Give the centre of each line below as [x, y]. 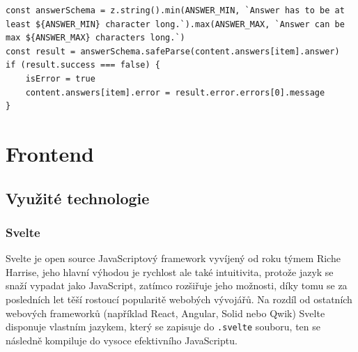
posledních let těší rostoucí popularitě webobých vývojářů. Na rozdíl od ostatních [179, 299]
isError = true [60, 78]
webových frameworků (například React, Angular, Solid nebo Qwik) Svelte [165, 313]
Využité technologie [78, 198]
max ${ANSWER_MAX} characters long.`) [95, 38]
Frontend [50, 153]
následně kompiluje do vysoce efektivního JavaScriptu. [122, 340]
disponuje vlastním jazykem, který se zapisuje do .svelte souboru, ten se [163, 327]
